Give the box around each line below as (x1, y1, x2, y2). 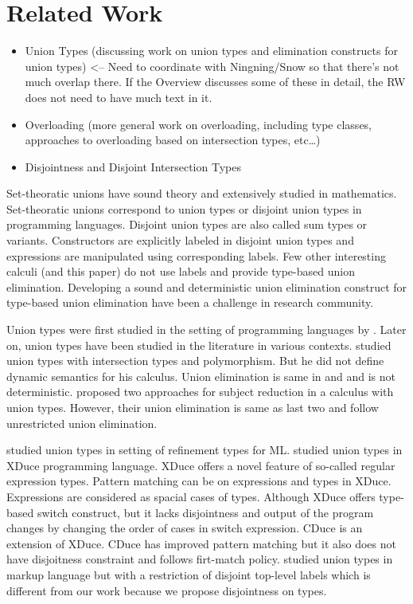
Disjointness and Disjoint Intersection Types (25, 158, 241, 175)
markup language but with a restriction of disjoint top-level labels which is (6, 566, 371, 582)
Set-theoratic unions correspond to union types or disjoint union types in (6, 200, 362, 217)
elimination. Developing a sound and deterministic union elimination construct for (6, 278, 407, 295)
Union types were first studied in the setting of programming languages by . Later (6, 321, 407, 338)
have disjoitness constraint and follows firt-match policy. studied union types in (6, 551, 393, 567)
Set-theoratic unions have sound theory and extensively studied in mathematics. (6, 185, 397, 202)
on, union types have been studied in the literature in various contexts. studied (6, 336, 392, 353)
